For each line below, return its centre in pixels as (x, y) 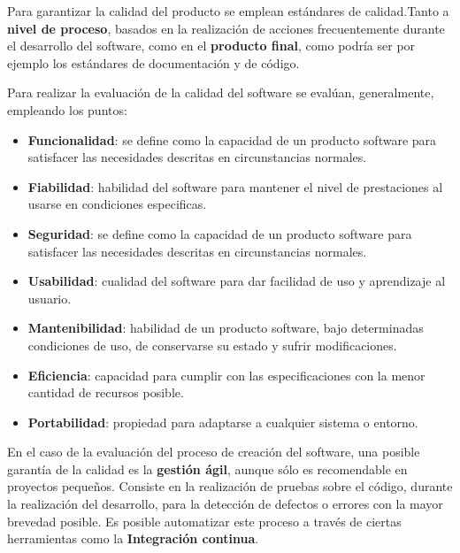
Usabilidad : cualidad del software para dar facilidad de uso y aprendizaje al (237, 281)
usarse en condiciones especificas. (117, 204)
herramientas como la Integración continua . (133, 538)
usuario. (50, 298)
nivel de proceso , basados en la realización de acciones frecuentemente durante (226, 28)
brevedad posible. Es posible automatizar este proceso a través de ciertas (204, 521)
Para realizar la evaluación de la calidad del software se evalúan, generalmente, (221, 92)
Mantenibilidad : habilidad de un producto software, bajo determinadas (226, 328)
